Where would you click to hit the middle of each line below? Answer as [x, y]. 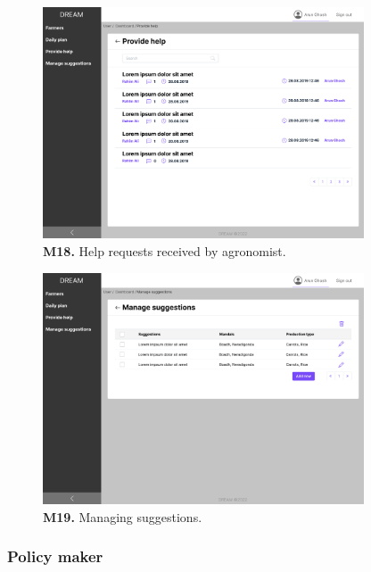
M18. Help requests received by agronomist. [165, 250]
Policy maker [55, 556]
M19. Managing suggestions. [123, 516]
